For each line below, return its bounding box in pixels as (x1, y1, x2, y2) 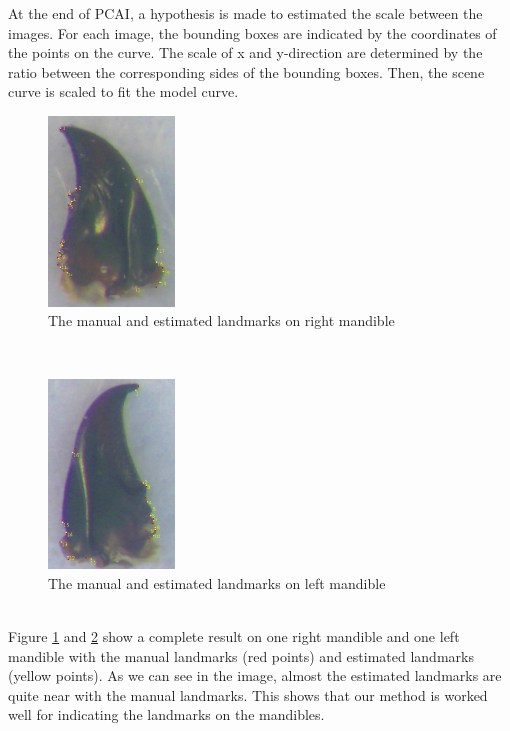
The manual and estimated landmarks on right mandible (48, 310, 395, 331)
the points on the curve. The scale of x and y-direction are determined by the (8, 42, 483, 63)
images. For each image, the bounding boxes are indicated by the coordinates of (8, 22, 497, 43)
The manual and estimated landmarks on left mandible (48, 572, 386, 593)
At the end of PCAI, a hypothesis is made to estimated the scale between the (8, 3, 483, 23)
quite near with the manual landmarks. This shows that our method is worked (8, 684, 488, 705)
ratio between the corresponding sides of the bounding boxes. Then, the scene (8, 61, 485, 82)
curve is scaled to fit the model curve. (8, 81, 239, 102)
